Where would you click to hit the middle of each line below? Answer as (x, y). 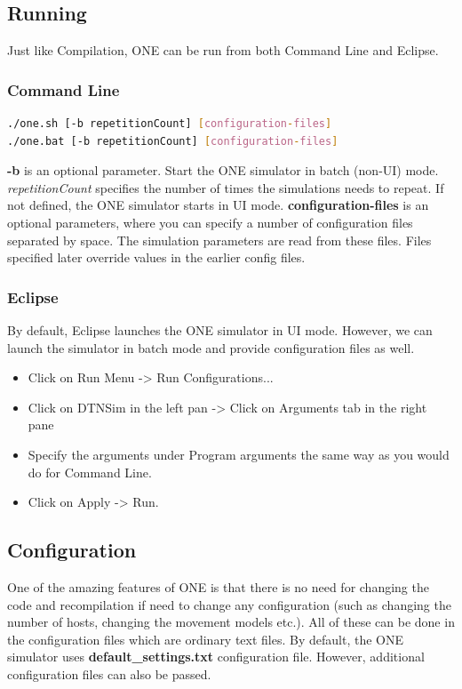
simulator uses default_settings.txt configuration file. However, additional (216, 657)
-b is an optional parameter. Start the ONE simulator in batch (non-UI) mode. (223, 170)
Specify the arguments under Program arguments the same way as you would (239, 454)
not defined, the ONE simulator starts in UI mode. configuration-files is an (218, 205)
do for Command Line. (90, 472)
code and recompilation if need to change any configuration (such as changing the (229, 604)
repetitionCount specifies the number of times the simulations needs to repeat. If (226, 187)
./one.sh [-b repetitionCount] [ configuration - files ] (170, 124)
